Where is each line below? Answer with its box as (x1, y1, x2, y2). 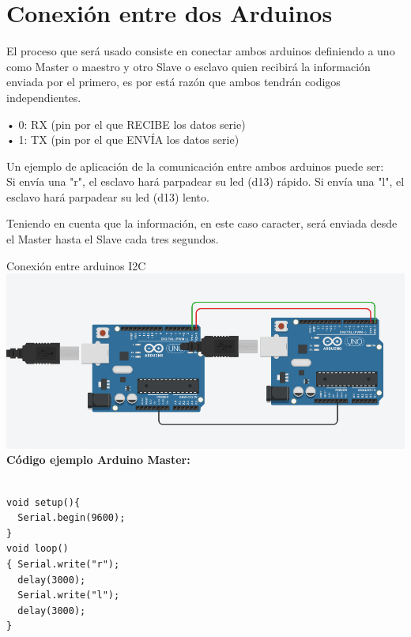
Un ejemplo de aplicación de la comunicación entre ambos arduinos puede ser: (6, 157, 384, 174)
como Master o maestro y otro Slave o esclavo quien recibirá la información (6, 58, 371, 74)
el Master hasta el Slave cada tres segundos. (6, 231, 219, 247)
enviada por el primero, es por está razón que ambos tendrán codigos (6, 73, 341, 90)
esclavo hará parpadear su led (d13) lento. (6, 188, 209, 205)
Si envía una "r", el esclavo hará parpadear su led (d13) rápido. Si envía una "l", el (6, 173, 405, 190)
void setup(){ (6, 496, 81, 508)
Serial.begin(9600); (17, 512, 126, 524)
